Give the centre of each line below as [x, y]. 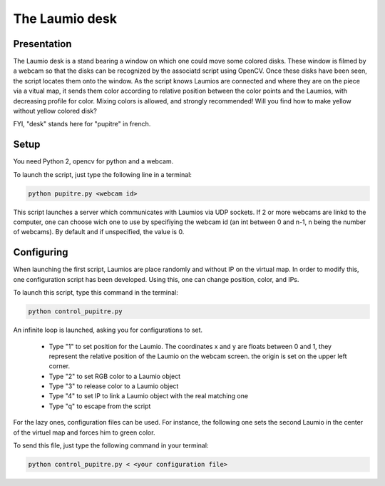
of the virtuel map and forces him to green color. [84, 432]
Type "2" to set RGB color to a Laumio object [115, 376]
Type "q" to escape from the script [100, 406]
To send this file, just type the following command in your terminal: [111, 445]
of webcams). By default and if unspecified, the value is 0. [99, 232]
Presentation [42, 44]
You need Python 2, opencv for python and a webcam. [93, 161]
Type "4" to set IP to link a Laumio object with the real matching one [149, 396]
